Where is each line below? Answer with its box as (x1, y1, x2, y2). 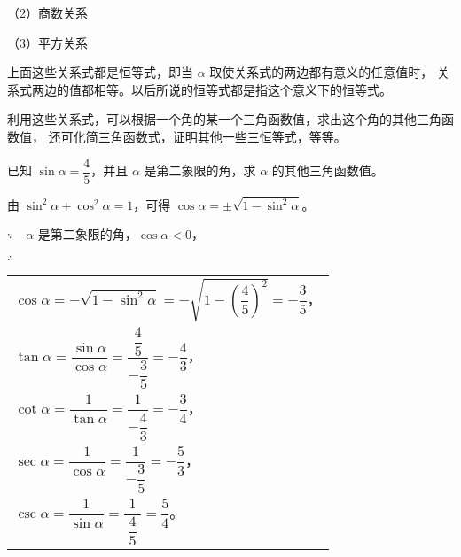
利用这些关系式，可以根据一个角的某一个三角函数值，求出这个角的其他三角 (7, 110, 441, 128)
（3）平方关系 (7, 33, 88, 51)
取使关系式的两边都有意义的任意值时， (209, 63, 434, 81)
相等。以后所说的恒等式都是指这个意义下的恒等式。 (93, 80, 392, 98)
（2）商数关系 (7, 4, 88, 21)
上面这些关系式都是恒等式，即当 (7, 63, 193, 81)
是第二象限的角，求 (144, 161, 256, 180)
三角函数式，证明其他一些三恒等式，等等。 (98, 127, 347, 145)
